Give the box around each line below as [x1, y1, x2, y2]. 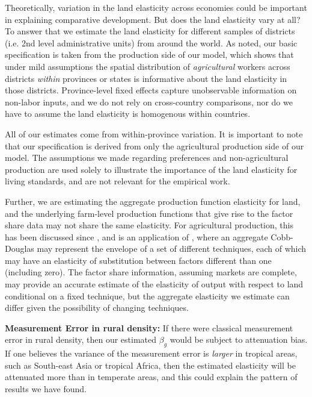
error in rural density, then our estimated [5, 333, 157, 346]
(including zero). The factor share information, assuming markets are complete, [5, 266, 297, 278]
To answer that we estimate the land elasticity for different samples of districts [5, 25, 295, 37]
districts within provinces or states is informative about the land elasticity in [5, 72, 287, 84]
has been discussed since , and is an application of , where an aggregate [5, 230, 268, 243]
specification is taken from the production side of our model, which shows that [5, 48, 294, 61]
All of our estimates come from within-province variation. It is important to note [5, 127, 303, 140]
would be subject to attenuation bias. [170, 333, 308, 346]
